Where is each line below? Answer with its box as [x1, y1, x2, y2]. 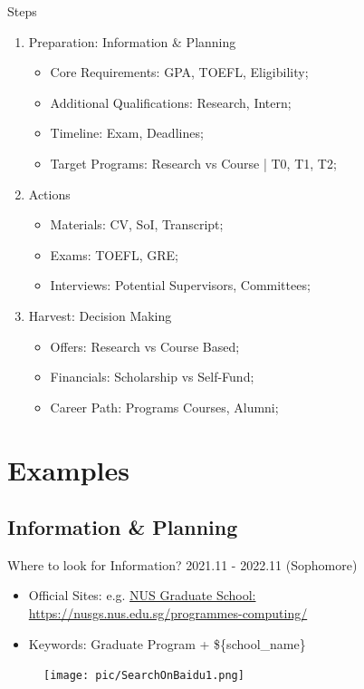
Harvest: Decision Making [28, 306, 172, 325]
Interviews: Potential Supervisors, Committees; [50, 276, 311, 295]
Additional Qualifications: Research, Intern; [50, 92, 292, 112]
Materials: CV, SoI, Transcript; [50, 215, 224, 234]
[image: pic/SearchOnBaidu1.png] [43, 669, 244, 683]
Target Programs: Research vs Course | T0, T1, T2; [50, 153, 337, 172]
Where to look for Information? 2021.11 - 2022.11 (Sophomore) [7, 555, 358, 574]
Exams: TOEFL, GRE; [50, 245, 178, 264]
